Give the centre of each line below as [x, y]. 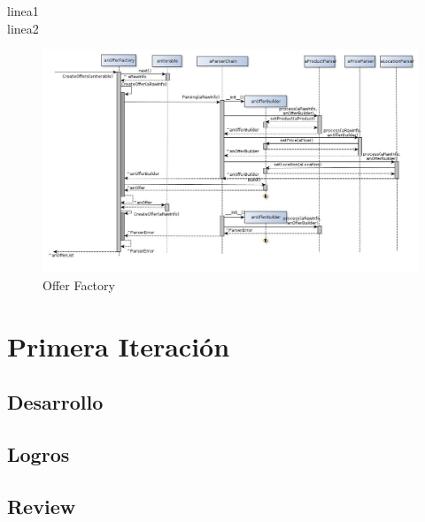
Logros [39, 454]
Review [42, 506]
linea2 [23, 28]
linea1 [23, 11]
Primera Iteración [119, 345]
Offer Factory [79, 284]
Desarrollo [55, 402]
